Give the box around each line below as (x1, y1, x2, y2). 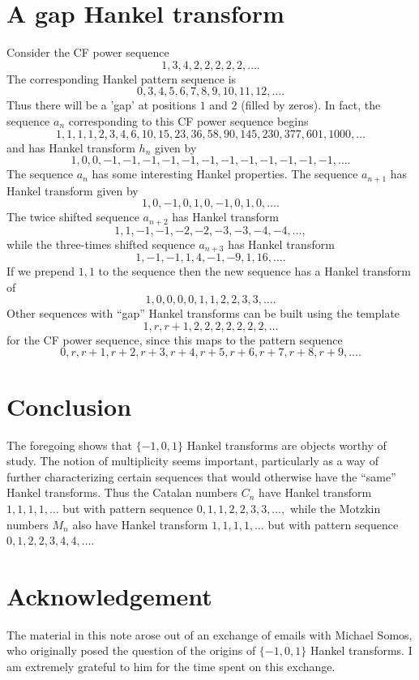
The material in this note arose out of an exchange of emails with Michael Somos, (6, 626, 413, 643)
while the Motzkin (289, 499, 381, 516)
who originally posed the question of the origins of (6, 642, 256, 659)
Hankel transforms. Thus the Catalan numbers (6, 484, 238, 501)
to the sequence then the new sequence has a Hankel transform (98, 263, 411, 280)
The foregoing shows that (6, 436, 132, 453)
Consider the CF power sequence (6, 44, 169, 61)
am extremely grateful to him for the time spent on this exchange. (6, 658, 336, 675)
